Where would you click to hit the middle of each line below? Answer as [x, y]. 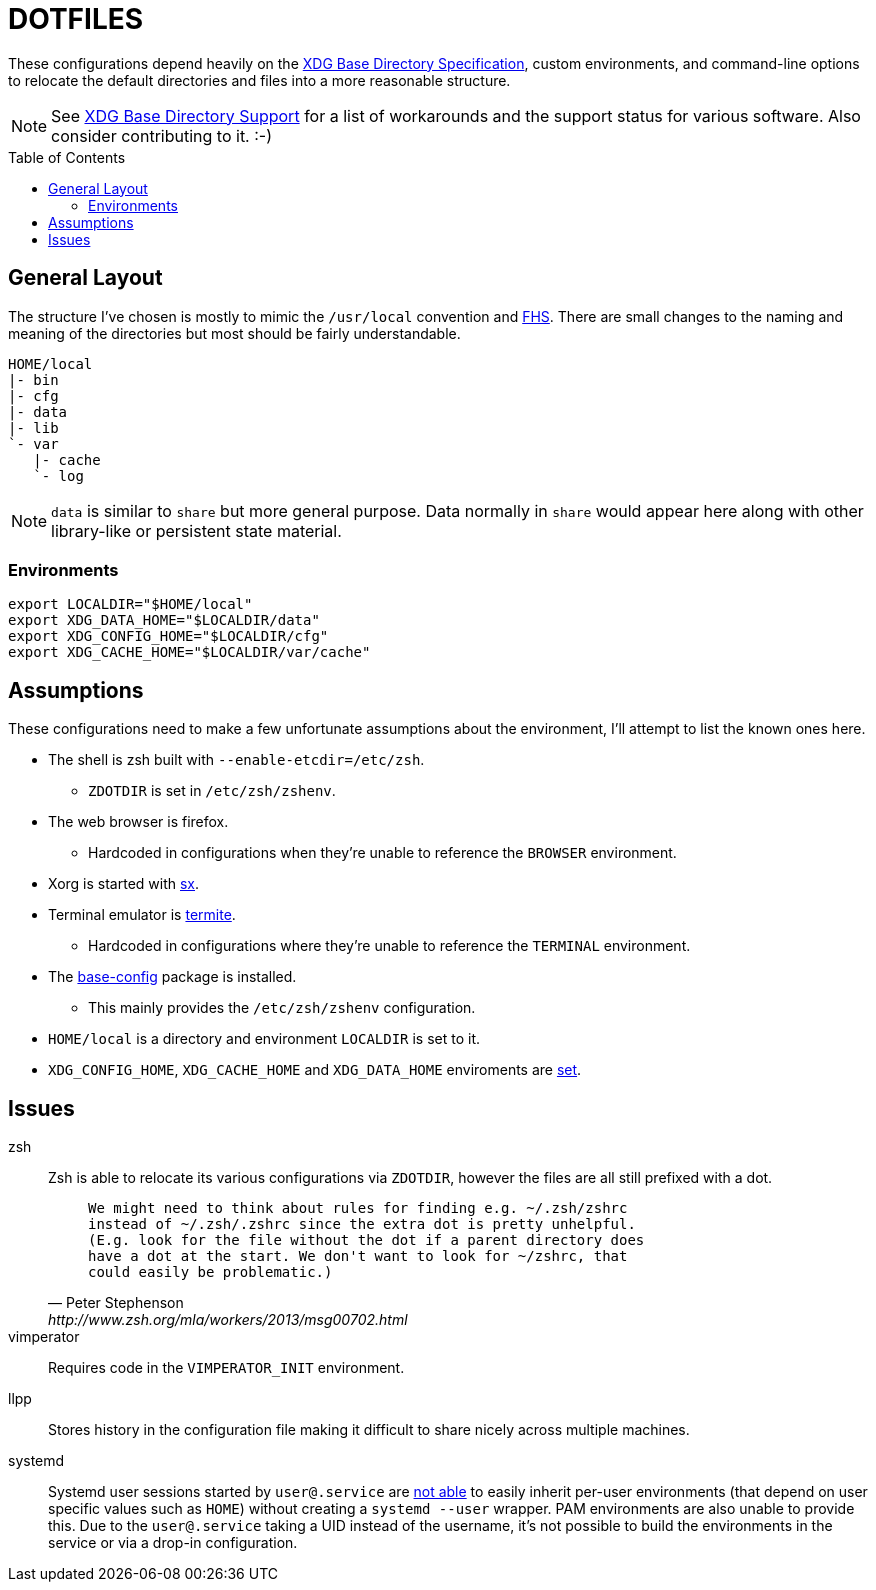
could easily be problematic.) [210, 1272]
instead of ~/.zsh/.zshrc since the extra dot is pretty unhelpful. [362, 1224]
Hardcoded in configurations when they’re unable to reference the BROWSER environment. [382, 853]
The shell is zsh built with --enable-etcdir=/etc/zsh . [236, 760]
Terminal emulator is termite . [142, 915]
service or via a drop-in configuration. [173, 1543]
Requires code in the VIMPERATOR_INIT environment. [226, 1368]
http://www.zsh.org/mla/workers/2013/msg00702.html [228, 1320]
